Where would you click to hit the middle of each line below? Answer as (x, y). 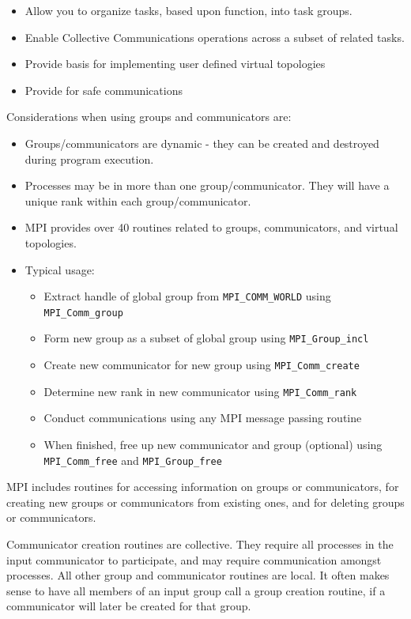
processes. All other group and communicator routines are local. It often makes (198, 575)
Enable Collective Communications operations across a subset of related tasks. (215, 37)
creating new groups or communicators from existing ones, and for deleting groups (205, 502)
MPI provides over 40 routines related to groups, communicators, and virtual (211, 227)
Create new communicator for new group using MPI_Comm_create (202, 365)
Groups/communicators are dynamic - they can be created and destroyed (202, 143)
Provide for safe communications (104, 90)
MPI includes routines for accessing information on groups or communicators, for (203, 487)
